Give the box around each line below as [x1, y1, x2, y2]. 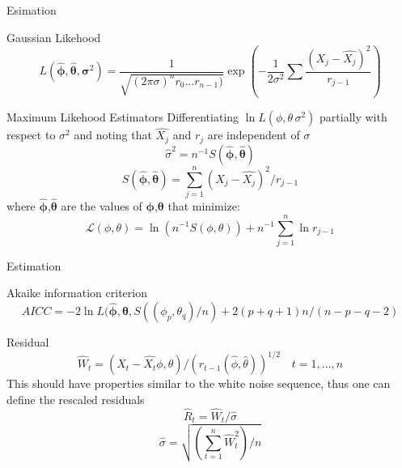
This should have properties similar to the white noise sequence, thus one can [6, 375, 391, 392]
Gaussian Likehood [6, 28, 101, 45]
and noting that [74, 126, 152, 143]
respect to [6, 126, 56, 143]
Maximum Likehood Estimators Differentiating [6, 108, 239, 126]
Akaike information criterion [6, 284, 147, 301]
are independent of [207, 126, 300, 143]
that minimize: [167, 198, 240, 215]
